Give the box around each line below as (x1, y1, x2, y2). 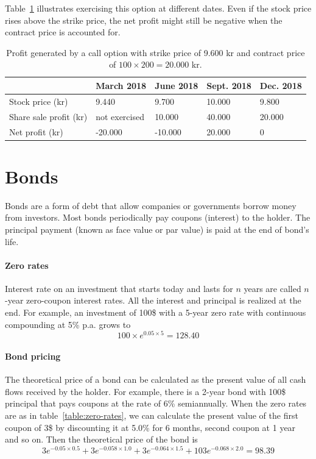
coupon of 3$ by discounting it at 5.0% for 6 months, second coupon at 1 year (5, 421, 296, 433)
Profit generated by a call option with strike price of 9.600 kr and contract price (6, 46, 305, 59)
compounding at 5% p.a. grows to (5, 318, 131, 330)
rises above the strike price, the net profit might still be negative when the (5, 13, 283, 26)
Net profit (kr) (9, 125, 63, 138)
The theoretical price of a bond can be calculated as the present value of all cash (5, 373, 306, 386)
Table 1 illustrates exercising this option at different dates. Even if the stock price (5, 2, 312, 14)
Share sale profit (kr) (9, 110, 88, 123)
